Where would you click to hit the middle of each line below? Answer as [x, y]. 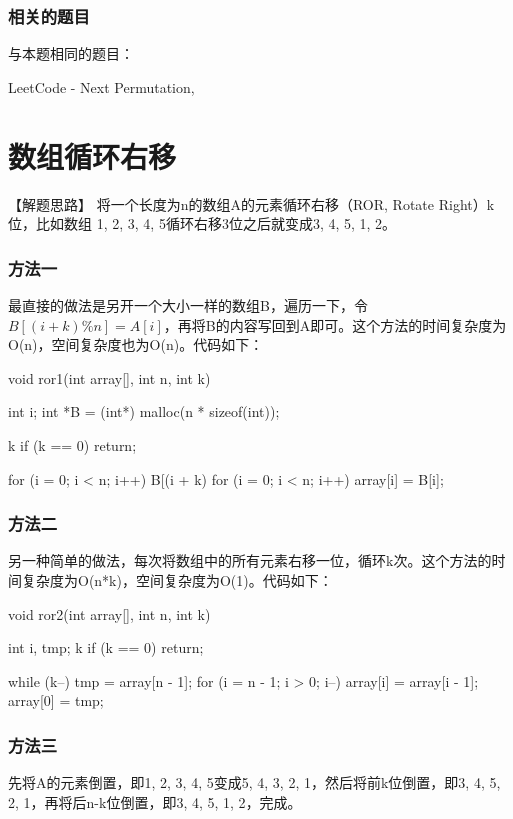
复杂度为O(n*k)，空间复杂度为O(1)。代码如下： [177, 579]
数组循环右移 [92, 155]
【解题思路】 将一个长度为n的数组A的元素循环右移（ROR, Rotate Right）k [251, 203]
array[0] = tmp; [56, 700]
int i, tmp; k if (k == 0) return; [106, 647]
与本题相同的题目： [71, 53]
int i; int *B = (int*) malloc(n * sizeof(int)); [144, 411]
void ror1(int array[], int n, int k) [109, 377]
